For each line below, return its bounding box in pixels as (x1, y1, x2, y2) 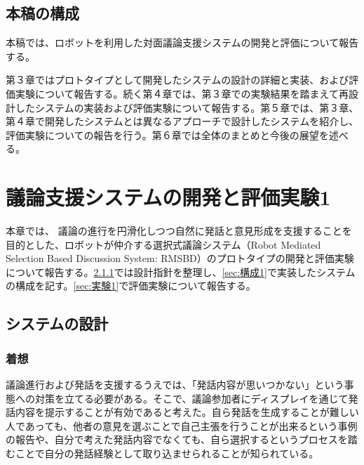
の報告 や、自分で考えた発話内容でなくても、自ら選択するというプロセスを (6, 432, 348, 447)
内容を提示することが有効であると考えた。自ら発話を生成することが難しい (15, 405, 359, 419)
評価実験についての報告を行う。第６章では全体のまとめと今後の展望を (6, 127, 329, 142)
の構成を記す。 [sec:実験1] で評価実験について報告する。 (6, 278, 256, 293)
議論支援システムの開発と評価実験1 (6, 183, 331, 211)
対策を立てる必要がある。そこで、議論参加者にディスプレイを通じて (34, 391, 349, 405)
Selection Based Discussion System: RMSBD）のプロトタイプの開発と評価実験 (6, 251, 354, 266)
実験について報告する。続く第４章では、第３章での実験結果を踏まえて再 (15, 86, 349, 100)
